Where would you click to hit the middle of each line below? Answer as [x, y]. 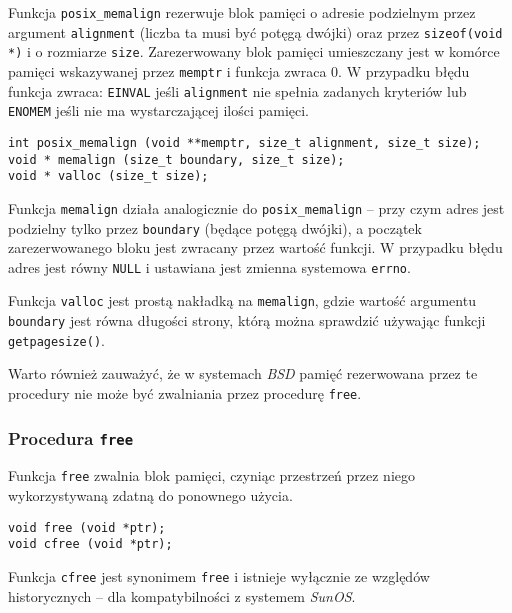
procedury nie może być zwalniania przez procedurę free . [185, 393]
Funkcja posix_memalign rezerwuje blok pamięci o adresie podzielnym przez [242, 12]
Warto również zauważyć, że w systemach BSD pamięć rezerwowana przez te [243, 373]
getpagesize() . [56, 339]
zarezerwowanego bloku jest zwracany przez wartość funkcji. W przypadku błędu [255, 247]
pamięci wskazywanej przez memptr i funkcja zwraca [167, 70]
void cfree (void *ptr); [90, 544]
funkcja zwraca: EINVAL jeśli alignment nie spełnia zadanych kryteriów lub [237, 90]
